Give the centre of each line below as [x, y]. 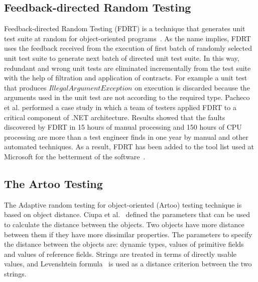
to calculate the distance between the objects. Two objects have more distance [124, 224]
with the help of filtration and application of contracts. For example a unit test [126, 78]
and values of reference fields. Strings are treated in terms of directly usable [120, 254]
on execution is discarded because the [192, 87]
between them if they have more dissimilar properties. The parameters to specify [128, 234]
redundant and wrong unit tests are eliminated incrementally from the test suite [127, 68]
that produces [25, 87]
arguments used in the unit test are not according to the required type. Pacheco [127, 97]
